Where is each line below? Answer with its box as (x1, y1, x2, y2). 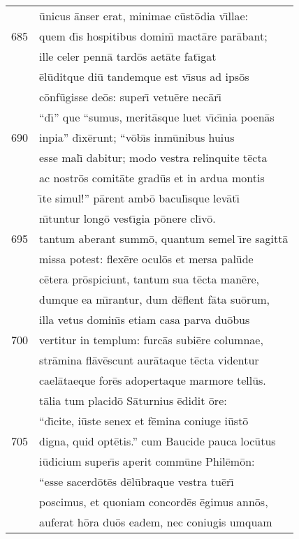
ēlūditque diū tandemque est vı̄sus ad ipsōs (39, 68, 249, 84)
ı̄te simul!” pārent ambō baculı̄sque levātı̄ (39, 190, 240, 206)
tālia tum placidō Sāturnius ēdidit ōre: (39, 392, 227, 408)
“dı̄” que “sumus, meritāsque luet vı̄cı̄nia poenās (39, 109, 275, 125)
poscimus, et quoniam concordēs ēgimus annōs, (39, 494, 268, 510)
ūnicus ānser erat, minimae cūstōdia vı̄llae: (39, 8, 249, 24)
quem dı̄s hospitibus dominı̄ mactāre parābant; (39, 28, 268, 44)
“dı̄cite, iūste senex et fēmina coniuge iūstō (39, 413, 249, 429)
